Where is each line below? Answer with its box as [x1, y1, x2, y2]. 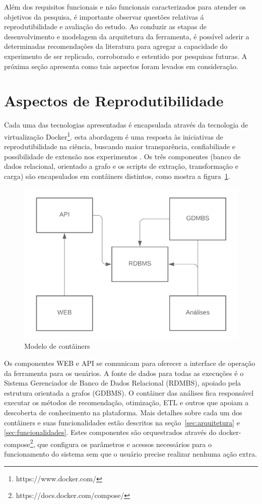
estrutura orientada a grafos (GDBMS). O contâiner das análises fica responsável [4, 387, 254, 398]
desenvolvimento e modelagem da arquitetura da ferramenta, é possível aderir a [4, 31, 249, 41]
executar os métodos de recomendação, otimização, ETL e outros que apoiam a [4, 397, 249, 408]
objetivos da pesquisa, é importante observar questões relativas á [4, 11, 204, 22]
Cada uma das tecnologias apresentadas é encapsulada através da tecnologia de [4, 119, 248, 130]
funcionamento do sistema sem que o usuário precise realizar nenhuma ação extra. [4, 449, 257, 459]
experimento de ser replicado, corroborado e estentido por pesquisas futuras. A [4, 50, 247, 61]
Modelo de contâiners [24, 341, 90, 351]
